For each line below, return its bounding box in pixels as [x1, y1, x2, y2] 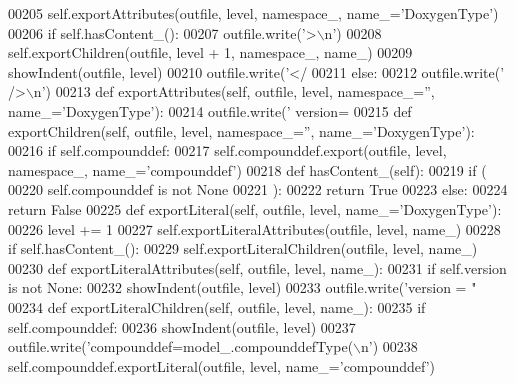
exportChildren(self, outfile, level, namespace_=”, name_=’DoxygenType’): [8, 120, 475, 141]
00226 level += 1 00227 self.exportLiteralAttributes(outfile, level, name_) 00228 [8, 218, 501, 239]
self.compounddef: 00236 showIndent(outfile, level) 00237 [8, 316, 356, 337]
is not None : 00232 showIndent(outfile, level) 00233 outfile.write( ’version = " [8, 277, 477, 298]
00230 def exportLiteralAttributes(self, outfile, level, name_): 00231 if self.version [8, 257, 507, 278]
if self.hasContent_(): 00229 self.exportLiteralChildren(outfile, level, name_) [8, 238, 478, 259]
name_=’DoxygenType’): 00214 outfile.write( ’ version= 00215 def [8, 100, 412, 121]
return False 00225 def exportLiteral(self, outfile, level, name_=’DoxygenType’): [8, 198, 502, 219]
